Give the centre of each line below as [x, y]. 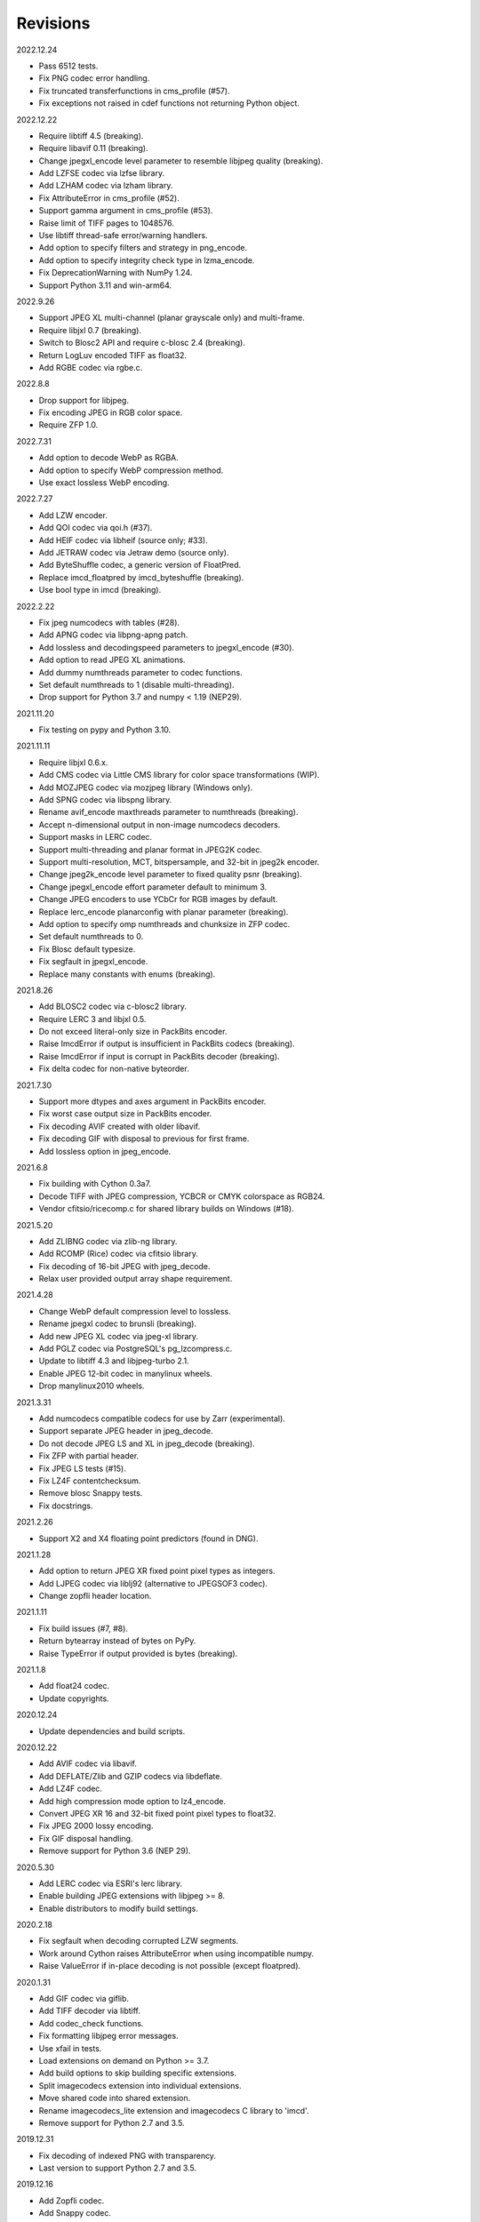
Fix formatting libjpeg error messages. [108, 2036]
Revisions [53, 23]
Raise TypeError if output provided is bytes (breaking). [138, 1653]
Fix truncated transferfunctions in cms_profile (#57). [134, 91]
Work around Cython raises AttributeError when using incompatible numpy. [176, 1953]
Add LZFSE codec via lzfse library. [101, 173]
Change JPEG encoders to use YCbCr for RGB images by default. [158, 899]
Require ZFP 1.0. [68, 425]
